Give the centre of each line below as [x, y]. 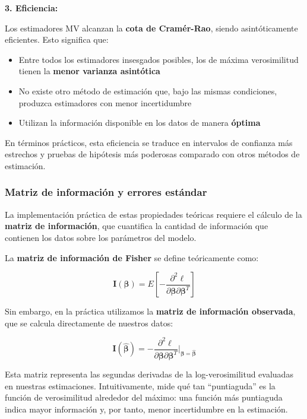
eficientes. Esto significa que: [57, 39]
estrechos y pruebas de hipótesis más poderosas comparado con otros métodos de [152, 154]
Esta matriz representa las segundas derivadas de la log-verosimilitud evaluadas [149, 374]
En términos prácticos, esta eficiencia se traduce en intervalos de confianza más [149, 142]
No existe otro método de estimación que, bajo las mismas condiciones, [148, 91]
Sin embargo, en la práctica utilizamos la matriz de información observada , [150, 311]
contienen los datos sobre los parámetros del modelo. [101, 237]
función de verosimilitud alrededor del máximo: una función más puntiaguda [144, 397]
